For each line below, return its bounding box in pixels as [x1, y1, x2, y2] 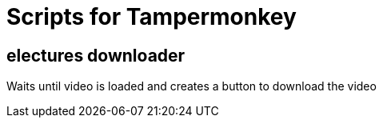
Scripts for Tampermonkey [6, 3, 297, 30]
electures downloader [6, 45, 186, 66]
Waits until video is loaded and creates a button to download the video [6, 79, 377, 94]
